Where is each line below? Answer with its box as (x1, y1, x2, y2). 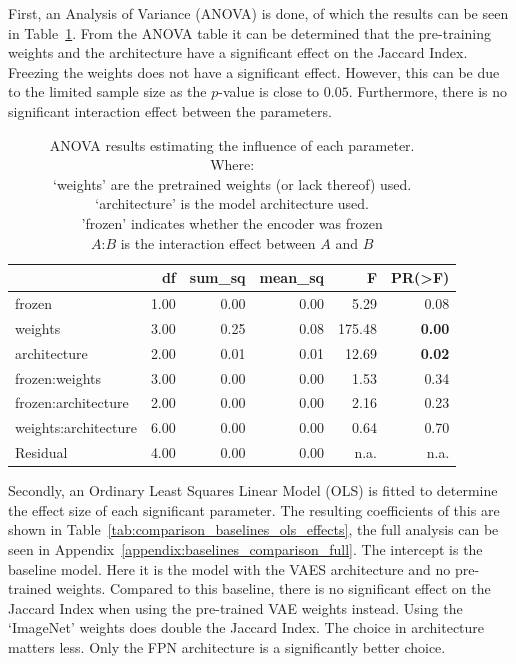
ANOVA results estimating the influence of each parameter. (49, 134, 415, 155)
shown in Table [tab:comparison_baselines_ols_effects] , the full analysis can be (8, 519, 499, 540)
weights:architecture (15, 417, 137, 438)
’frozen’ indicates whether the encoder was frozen (81, 212, 383, 233)
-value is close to (218, 81, 320, 102)
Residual (15, 442, 68, 463)
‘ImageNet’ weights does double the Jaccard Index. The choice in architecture (8, 617, 485, 638)
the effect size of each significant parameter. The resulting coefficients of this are (8, 499, 500, 520)
